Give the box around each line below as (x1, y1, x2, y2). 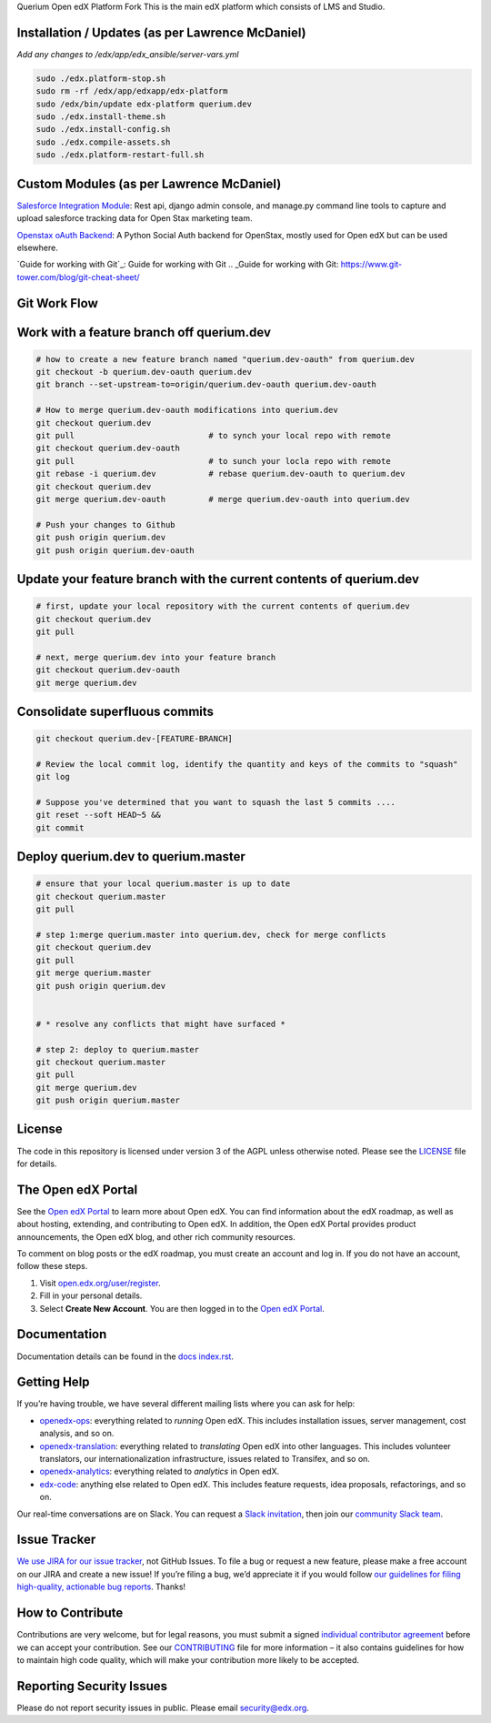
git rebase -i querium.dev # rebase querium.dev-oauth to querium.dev (35, 469, 406, 479)
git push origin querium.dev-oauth (35, 545, 195, 555)
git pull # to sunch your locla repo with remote (35, 456, 391, 466)
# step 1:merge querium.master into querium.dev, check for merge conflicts (35, 929, 386, 940)
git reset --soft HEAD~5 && (35, 810, 161, 821)
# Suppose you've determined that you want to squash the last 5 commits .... (35, 797, 396, 808)
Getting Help (16, 1375, 90, 1390)
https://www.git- (340, 259, 403, 270)
